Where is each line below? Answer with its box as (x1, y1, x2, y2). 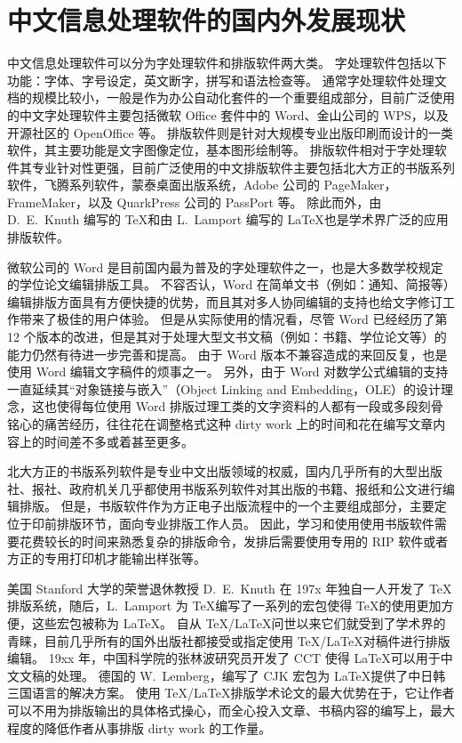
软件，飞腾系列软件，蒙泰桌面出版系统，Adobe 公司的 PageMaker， (7, 175, 397, 194)
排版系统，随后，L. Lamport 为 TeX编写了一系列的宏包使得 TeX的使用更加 (7, 596, 442, 615)
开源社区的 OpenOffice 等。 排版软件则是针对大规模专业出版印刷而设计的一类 (7, 123, 454, 141)
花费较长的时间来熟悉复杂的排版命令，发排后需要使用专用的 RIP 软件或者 (19, 531, 449, 550)
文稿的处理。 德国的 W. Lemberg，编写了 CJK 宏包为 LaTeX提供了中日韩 (19, 666, 446, 684)
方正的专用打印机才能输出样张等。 (7, 549, 206, 568)
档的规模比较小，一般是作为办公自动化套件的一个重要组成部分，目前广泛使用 (7, 88, 455, 107)
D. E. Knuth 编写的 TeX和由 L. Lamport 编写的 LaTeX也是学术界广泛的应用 (7, 210, 449, 229)
